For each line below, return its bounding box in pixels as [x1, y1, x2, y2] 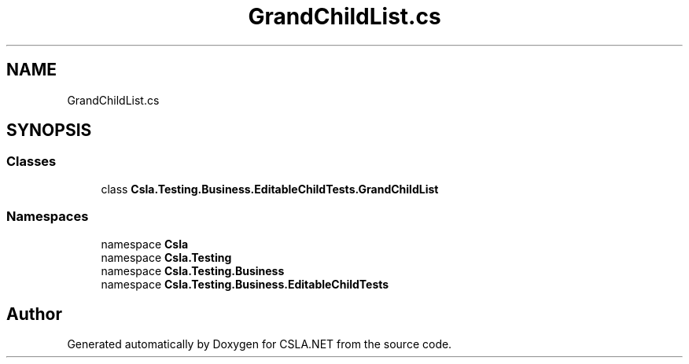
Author [6, 303, 62, 324]
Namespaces [6, 208, 89, 225]
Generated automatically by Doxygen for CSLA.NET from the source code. [67, 337, 452, 351]
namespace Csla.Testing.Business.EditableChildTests [101, 277, 389, 291]
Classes [6, 153, 57, 170]
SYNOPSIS [6, 120, 92, 141]
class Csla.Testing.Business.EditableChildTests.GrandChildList [101, 182, 439, 196]
